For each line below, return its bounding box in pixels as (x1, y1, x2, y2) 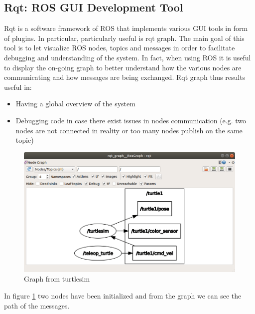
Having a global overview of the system (15, 98, 135, 109)
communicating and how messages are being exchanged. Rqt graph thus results (4, 72, 246, 82)
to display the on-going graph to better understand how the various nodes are (4, 62, 242, 72)
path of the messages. (4, 300, 70, 311)
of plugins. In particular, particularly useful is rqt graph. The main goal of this (4, 32, 245, 43)
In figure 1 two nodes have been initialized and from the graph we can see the (4, 291, 242, 301)
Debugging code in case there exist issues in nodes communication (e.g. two (15, 115, 247, 125)
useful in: (4, 81, 32, 92)
